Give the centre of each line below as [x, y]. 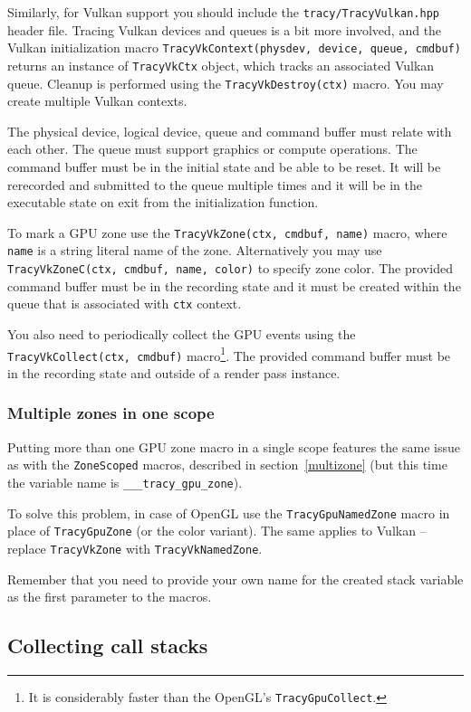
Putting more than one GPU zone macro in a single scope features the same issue [234, 446]
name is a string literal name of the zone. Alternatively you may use [195, 250]
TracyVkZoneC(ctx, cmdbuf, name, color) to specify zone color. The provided [230, 268]
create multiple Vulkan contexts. [97, 101]
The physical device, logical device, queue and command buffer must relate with [230, 131]
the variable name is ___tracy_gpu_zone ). [125, 482]
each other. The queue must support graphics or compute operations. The [212, 149]
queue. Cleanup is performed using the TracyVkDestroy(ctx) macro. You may [226, 83]
